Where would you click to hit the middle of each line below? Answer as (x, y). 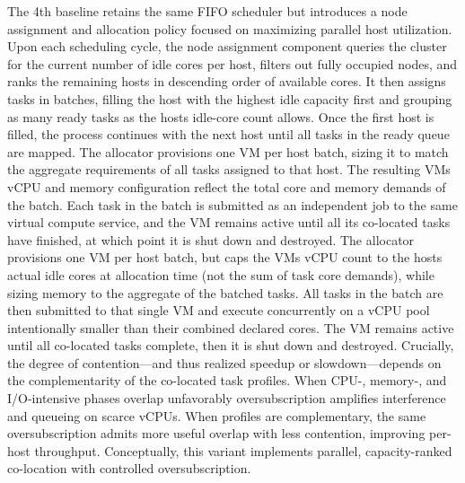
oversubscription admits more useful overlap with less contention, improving (216, 433)
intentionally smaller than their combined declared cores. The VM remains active (231, 327)
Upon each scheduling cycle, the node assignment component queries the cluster (227, 46)
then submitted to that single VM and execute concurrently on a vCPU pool (219, 310)
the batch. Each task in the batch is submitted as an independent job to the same (232, 204)
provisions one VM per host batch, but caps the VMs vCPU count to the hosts (225, 257)
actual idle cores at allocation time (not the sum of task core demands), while (221, 274)
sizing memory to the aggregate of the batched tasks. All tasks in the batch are (225, 292)
